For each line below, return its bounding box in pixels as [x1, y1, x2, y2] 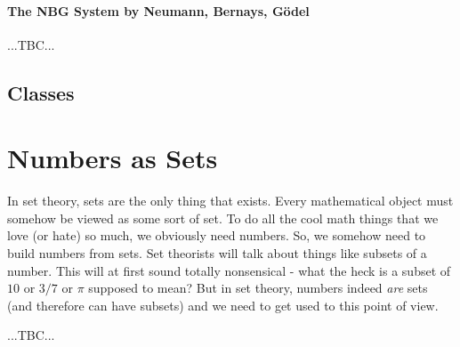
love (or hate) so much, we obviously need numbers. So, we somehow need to [7, 226, 426, 245]
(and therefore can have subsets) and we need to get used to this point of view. [7, 295, 439, 314]
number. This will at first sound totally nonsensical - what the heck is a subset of [7, 261, 451, 279]
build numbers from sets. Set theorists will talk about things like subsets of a [7, 244, 427, 262]
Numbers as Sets [7, 140, 218, 176]
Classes [7, 78, 75, 106]
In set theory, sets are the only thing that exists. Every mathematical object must [7, 191, 454, 210]
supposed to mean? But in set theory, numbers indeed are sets [88, 278, 428, 297]
